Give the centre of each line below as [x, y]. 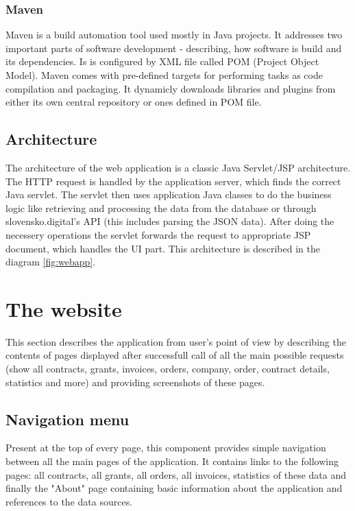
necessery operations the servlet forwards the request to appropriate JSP [158, 234]
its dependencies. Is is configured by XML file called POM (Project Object [162, 61]
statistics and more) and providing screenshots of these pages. [135, 382]
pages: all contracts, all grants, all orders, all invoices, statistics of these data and [176, 474]
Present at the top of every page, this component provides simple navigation [166, 448]
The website [64, 308]
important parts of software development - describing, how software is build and [174, 48]
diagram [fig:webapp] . [51, 262]
